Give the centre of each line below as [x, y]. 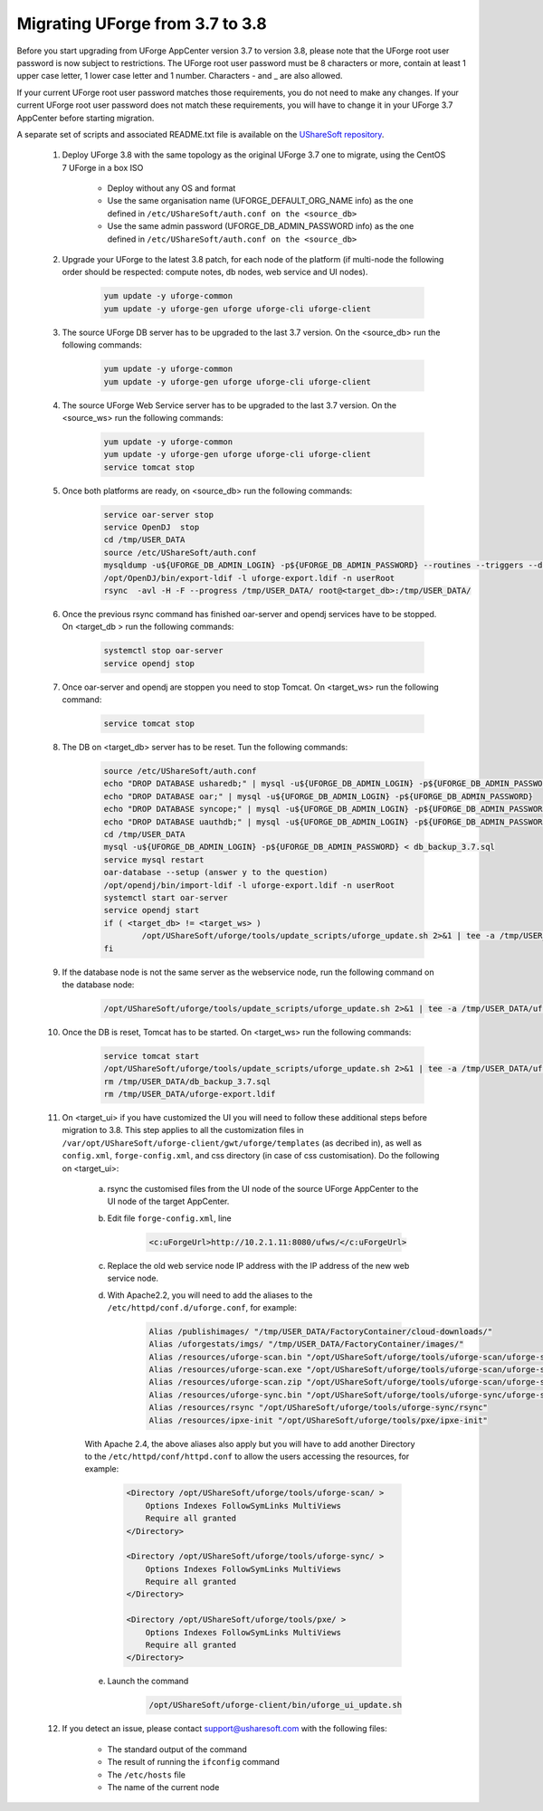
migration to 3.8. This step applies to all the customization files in [183, 1130]
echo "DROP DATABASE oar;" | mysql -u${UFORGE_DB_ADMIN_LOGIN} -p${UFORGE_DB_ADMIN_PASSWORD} [319, 796]
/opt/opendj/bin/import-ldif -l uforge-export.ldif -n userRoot [249, 885]
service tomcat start [152, 1056]
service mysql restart [154, 859]
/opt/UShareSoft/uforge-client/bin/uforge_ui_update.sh [276, 1705]
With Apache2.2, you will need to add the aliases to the [210, 1295]
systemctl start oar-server [166, 897]
